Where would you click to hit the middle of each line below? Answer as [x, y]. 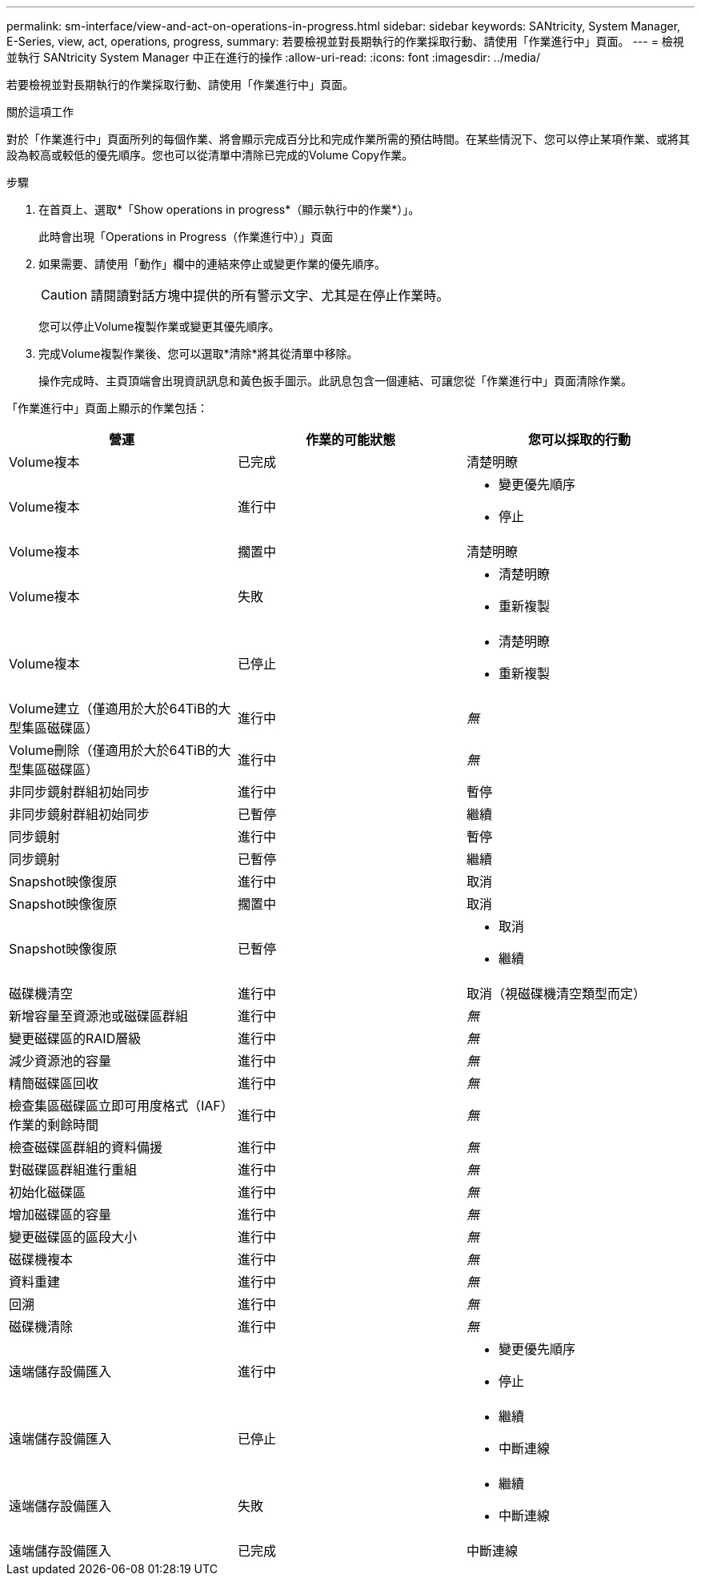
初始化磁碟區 [48, 1192]
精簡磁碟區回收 [54, 1083]
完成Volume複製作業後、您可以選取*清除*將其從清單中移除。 [198, 353]
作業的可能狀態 [350, 440]
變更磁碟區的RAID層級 [75, 1038]
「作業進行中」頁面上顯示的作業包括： [107, 408]
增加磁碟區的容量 [60, 1215]
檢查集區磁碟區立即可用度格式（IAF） [121, 1106]
